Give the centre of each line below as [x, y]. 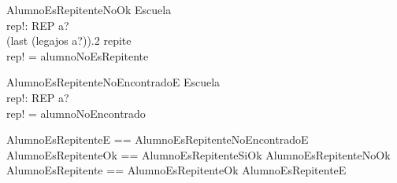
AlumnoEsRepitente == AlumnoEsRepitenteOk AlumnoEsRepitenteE [176, 170]
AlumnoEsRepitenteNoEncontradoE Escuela [113, 82]
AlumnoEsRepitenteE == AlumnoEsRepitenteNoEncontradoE [158, 139]
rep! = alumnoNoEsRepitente [78, 55]
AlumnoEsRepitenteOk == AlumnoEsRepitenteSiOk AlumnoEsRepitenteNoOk [198, 154]
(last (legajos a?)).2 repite [69, 40]
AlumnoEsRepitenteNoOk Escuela [89, 9]
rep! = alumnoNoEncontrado [76, 113]
